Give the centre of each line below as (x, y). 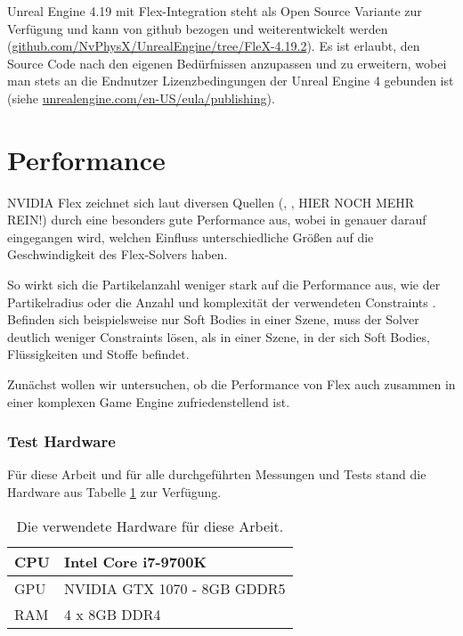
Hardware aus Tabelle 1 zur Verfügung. (114, 492)
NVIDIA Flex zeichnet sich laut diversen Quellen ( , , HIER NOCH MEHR (211, 202)
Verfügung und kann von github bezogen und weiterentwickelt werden (198, 28)
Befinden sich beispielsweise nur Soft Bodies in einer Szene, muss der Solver (213, 319)
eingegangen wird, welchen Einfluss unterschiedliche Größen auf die (191, 236)
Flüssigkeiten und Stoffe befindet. (98, 354)
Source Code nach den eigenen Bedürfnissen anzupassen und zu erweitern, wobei (227, 63)
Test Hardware (61, 441)
